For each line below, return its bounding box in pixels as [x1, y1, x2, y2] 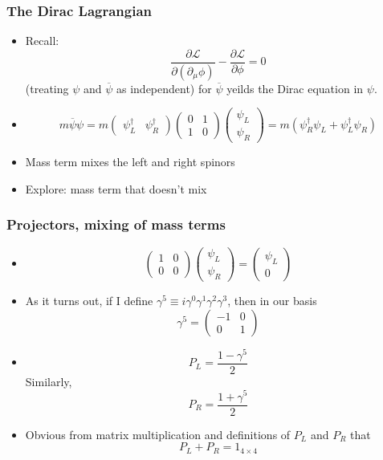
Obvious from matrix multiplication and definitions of [25, 425, 291, 442]
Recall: [25, 32, 59, 49]
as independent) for [116, 79, 212, 96]
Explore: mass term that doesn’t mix [25, 180, 207, 197]
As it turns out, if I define [25, 292, 153, 309]
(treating [25, 79, 69, 96]
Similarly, [25, 372, 72, 389]
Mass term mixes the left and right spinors [25, 153, 235, 170]
